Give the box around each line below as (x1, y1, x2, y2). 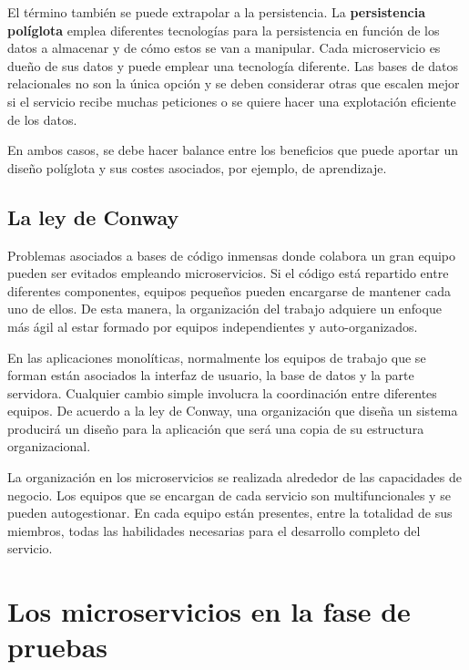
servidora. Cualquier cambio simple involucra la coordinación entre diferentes (7, 383, 437, 402)
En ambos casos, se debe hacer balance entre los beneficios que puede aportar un (7, 140, 459, 160)
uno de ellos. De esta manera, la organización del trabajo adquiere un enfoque (7, 299, 442, 318)
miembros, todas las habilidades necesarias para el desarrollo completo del (7, 521, 421, 540)
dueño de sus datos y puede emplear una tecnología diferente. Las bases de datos (7, 56, 459, 75)
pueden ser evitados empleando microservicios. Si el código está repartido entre (7, 263, 449, 283)
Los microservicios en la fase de (7, 593, 411, 630)
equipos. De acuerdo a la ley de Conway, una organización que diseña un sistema (7, 401, 458, 420)
